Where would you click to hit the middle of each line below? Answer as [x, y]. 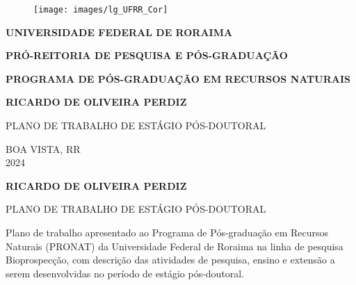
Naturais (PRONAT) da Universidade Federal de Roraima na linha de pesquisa [175, 246]
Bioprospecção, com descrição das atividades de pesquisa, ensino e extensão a [170, 260]
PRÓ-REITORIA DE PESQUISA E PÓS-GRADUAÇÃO [147, 55]
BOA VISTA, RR [43, 148]
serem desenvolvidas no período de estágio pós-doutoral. [125, 273]
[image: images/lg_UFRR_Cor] [101, 10]
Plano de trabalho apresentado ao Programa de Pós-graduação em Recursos [167, 232]
